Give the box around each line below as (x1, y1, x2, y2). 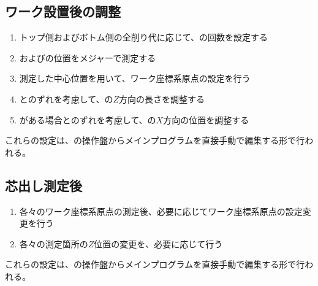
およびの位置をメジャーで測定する (19, 51, 156, 64)
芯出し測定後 (5, 176, 82, 195)
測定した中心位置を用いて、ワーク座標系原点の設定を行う (19, 72, 251, 85)
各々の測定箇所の (19, 237, 88, 250)
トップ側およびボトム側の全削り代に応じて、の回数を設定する (19, 31, 268, 44)
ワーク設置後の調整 (5, 2, 121, 21)
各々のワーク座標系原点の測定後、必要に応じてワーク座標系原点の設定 (19, 204, 303, 217)
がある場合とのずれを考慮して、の (19, 113, 156, 126)
